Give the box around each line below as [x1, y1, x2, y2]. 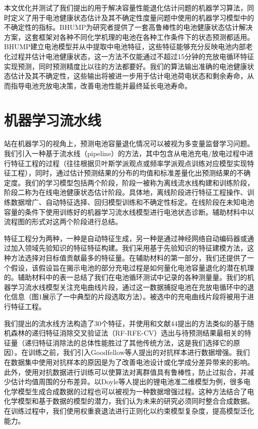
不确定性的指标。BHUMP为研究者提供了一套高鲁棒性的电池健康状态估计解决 [4, 22, 253, 32]
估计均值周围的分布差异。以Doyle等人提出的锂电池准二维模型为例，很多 [10, 376, 244, 387]
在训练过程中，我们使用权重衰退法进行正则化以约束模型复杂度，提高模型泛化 [4, 405, 254, 416]
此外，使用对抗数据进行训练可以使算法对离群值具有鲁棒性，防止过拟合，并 [4, 366, 247, 377]
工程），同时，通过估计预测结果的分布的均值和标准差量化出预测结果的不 [10, 168, 244, 178]
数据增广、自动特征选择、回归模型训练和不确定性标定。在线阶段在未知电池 [10, 197, 254, 207]
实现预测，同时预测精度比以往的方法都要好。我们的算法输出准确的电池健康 [4, 61, 247, 71]
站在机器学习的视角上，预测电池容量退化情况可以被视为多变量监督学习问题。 [4, 138, 254, 149]
